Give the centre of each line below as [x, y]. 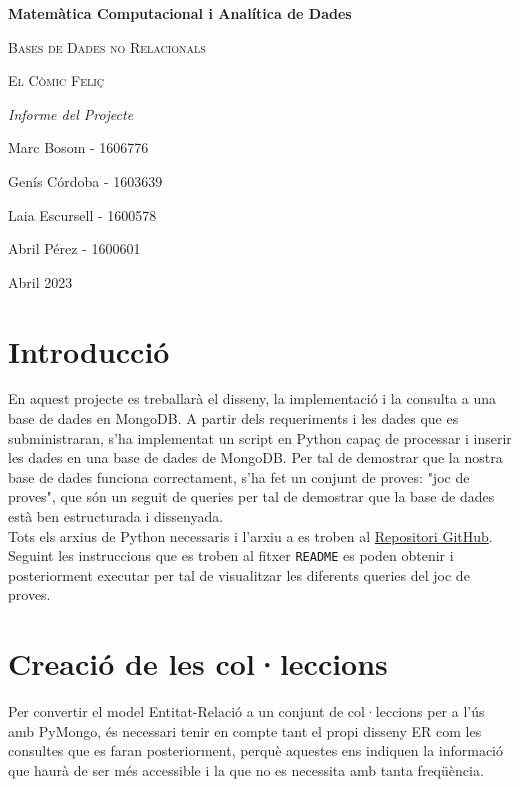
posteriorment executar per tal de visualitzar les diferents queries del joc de [239, 574]
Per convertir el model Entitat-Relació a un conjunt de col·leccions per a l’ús [246, 711]
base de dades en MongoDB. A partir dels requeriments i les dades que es [233, 418]
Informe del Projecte [71, 113]
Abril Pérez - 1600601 [74, 248]
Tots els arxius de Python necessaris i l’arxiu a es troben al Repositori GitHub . [250, 535]
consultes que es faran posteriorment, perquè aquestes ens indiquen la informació [256, 750]
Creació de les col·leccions [198, 663]
